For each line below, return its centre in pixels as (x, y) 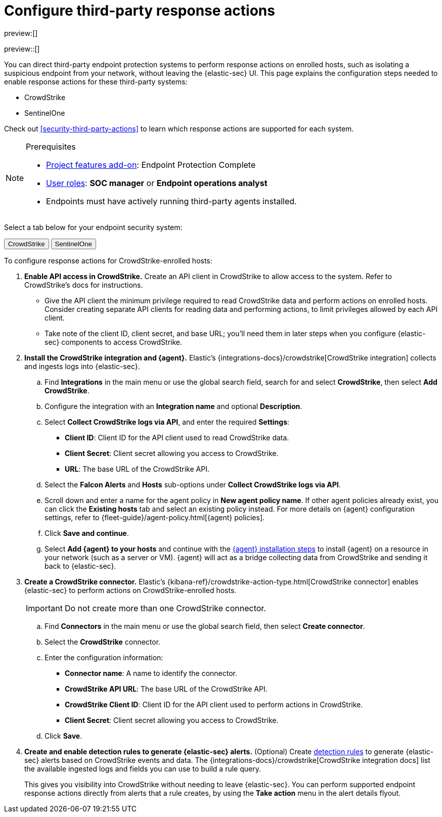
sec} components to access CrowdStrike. (114, 342)
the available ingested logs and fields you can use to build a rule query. (143, 768)
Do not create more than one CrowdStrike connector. (165, 608)
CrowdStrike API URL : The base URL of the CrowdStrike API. (166, 689)
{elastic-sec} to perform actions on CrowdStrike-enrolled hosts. (130, 590)
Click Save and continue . (87, 533)
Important (44, 608)
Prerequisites (51, 146)
